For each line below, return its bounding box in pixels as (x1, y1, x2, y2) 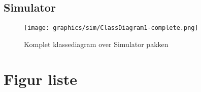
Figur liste (4, 68, 78, 89)
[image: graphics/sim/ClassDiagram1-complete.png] (24, 24, 198, 32)
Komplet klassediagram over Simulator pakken (24, 38, 169, 49)
